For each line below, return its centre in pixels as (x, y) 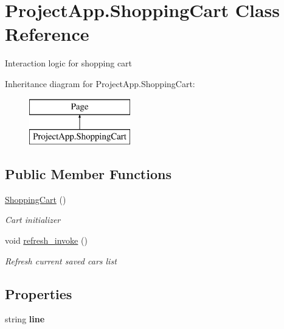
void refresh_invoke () (46, 240)
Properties (39, 293)
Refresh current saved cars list (61, 260)
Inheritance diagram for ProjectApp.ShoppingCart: (100, 83)
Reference (47, 34)
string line (25, 319)
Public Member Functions (88, 174)
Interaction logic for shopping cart (69, 63)
